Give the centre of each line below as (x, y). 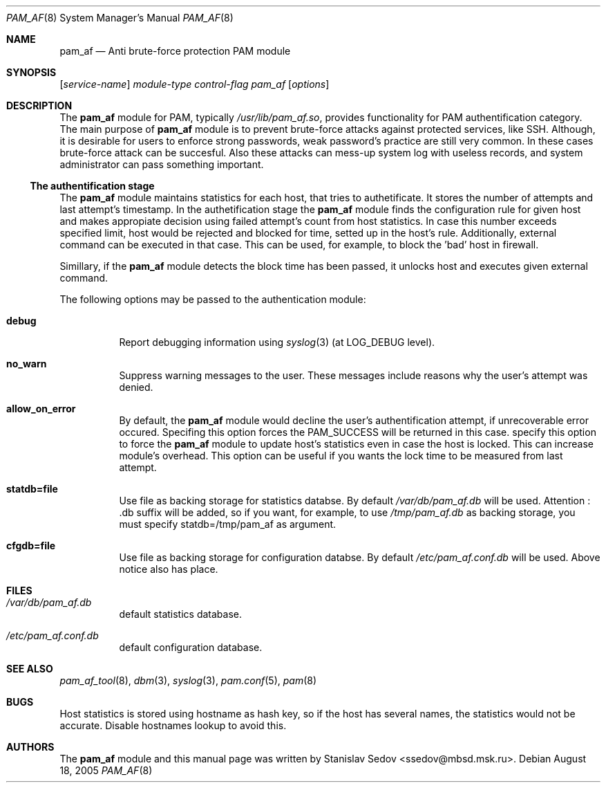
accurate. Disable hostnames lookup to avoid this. (173, 725)
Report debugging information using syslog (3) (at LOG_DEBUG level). (277, 342)
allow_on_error (41, 409)
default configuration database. (191, 647)
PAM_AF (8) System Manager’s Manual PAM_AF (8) (120, 18)
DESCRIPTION (39, 106)
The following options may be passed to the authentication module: (213, 299)
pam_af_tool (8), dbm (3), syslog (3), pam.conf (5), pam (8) (188, 680)
